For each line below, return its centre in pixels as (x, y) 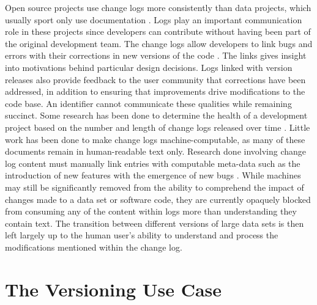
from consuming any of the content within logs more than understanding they (151, 211)
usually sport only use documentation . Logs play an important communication (154, 19)
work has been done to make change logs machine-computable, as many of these (155, 139)
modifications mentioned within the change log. (94, 247)
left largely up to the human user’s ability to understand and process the (142, 235)
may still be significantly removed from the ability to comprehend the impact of (155, 187)
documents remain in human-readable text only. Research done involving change (156, 151)
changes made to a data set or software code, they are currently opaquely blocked (158, 199)
